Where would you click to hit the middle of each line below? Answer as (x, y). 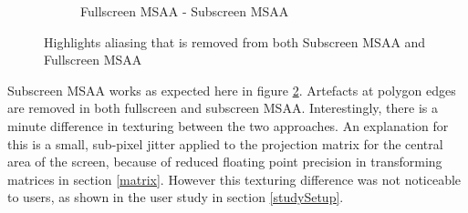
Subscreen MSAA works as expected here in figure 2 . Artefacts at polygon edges (232, 90)
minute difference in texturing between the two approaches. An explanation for (228, 125)
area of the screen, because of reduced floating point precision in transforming (225, 162)
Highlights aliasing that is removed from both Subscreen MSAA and (235, 41)
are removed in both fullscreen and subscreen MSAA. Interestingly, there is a (223, 108)
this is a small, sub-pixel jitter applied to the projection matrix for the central (225, 143)
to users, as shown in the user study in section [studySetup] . (176, 197)
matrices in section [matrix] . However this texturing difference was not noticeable (234, 179)
